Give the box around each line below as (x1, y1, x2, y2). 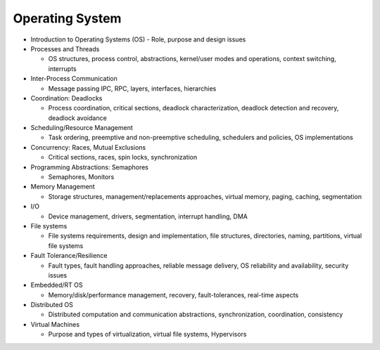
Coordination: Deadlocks (30, 93, 103, 102)
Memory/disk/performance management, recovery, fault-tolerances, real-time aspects (48, 290, 299, 299)
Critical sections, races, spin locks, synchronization (48, 153, 198, 162)
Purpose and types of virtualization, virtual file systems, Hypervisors (48, 330, 247, 339)
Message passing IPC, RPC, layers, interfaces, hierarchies (48, 84, 217, 93)
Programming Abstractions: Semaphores (30, 162, 149, 171)
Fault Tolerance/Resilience (30, 252, 108, 260)
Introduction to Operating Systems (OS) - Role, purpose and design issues (30, 35, 246, 44)
